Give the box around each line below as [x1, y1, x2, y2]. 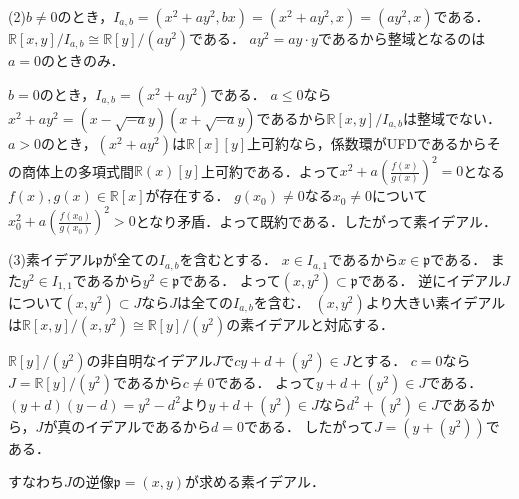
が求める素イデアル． [185, 471, 325, 492]
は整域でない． [402, 107, 501, 128]
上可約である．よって [200, 160, 340, 181]
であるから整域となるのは [317, 28, 486, 48]
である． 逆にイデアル [357, 269, 503, 290]
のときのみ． [41, 50, 125, 70]
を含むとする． [179, 249, 278, 270]
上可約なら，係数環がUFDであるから [247, 132, 487, 153]
